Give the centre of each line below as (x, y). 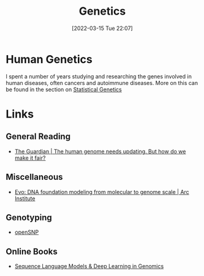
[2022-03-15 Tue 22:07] (102, 28)
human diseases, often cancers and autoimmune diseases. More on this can (102, 83)
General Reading (38, 137)
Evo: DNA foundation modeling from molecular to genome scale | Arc (102, 192)
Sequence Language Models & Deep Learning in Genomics (89, 266)
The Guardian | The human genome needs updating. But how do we (100, 151)
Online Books (32, 251)
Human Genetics (49, 59)
